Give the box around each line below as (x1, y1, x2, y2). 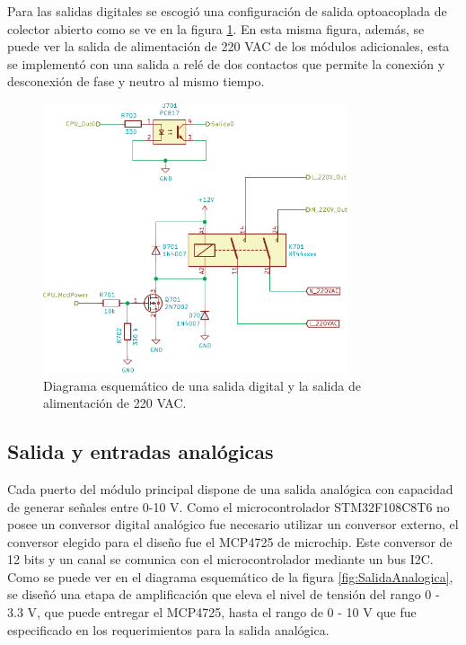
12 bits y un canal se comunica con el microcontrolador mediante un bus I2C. (7, 550, 434, 569)
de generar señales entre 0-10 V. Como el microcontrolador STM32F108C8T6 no (7, 497, 450, 516)
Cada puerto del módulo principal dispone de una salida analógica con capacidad (7, 479, 453, 498)
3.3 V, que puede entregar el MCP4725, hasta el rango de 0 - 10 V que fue (7, 603, 417, 622)
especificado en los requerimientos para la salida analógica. (7, 620, 330, 639)
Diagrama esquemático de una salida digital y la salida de (43, 376, 361, 394)
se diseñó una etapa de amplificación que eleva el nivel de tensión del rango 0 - (7, 585, 440, 604)
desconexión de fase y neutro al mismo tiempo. (7, 72, 265, 91)
